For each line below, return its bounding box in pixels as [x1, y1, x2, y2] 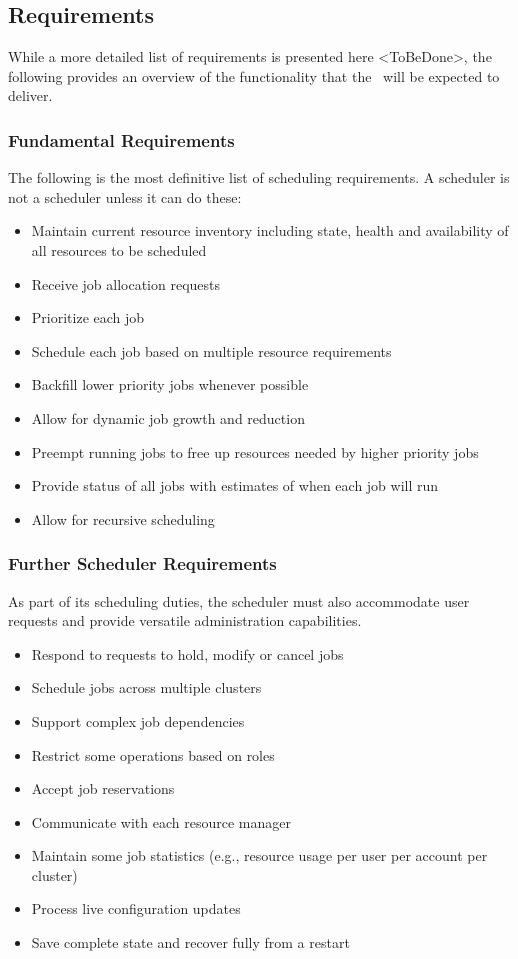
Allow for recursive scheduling [31, 508, 215, 529]
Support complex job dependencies [31, 710, 245, 731]
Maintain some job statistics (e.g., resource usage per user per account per [31, 845, 488, 866]
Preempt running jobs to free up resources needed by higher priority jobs [31, 441, 479, 462]
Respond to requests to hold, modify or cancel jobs [31, 643, 344, 664]
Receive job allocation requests [31, 273, 220, 294]
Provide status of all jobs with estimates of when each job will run [31, 475, 439, 496]
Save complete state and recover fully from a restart [31, 932, 350, 953]
